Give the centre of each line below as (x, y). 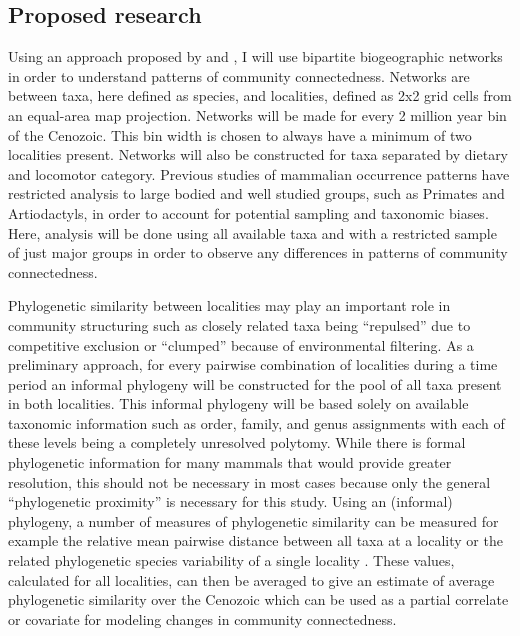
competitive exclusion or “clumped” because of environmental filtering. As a (241, 344)
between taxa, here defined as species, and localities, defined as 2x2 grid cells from (260, 95)
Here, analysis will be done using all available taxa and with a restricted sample (252, 232)
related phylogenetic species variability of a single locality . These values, (231, 560)
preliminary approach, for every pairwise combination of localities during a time (253, 364)
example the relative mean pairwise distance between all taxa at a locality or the (255, 540)
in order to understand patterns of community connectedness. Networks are (239, 75)
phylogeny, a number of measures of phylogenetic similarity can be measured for (253, 520)
